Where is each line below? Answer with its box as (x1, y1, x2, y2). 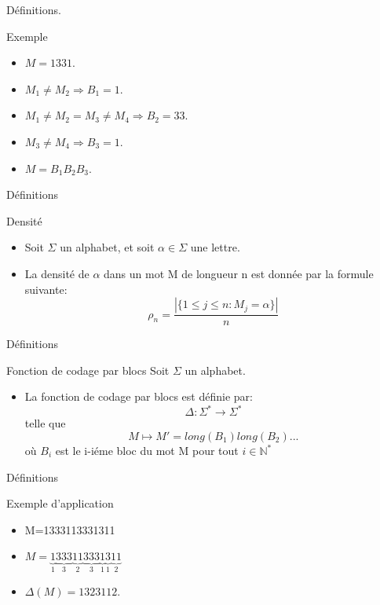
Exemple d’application (6, 495, 114, 511)
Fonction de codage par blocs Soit (6, 361, 170, 378)
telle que (24, 415, 66, 431)
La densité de (24, 265, 90, 281)
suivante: (24, 280, 68, 297)
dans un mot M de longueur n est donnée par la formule (104, 265, 374, 281)
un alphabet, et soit (60, 239, 155, 255)
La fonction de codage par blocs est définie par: (24, 388, 253, 405)
